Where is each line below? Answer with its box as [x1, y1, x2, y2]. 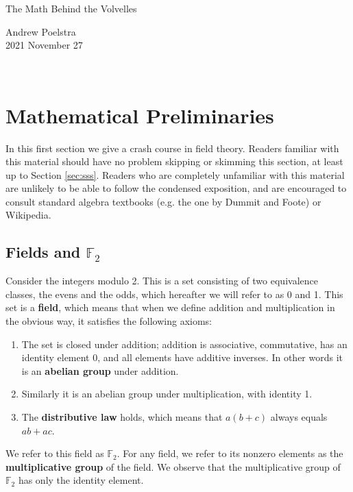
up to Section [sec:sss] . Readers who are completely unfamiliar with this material [5, 167, 345, 182]
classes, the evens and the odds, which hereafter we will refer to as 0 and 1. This [5, 286, 343, 301]
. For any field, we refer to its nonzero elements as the [117, 446, 343, 460]
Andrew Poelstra [5, 24, 76, 38]
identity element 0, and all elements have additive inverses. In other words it [21, 350, 343, 365]
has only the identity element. [18, 473, 144, 487]
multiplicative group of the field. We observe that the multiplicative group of [5, 459, 341, 473]
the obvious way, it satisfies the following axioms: [5, 314, 212, 328]
